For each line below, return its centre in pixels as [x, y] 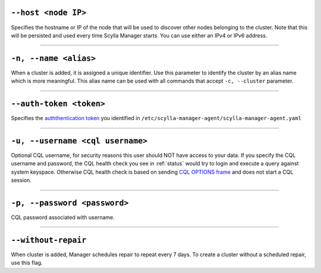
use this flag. [27, 263]
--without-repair [49, 240]
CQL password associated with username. [63, 218]
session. [21, 180]
